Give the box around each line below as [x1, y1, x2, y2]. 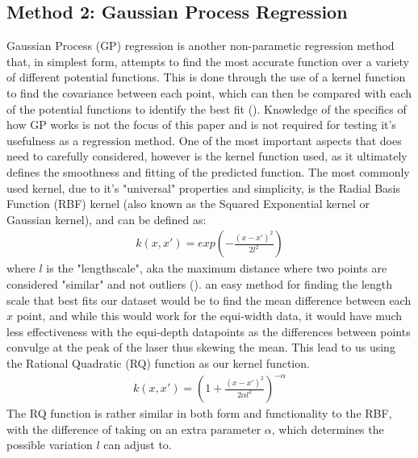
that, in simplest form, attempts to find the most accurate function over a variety [6, 52, 410, 69]
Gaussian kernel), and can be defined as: [6, 210, 207, 227]
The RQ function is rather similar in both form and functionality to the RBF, [6, 405, 392, 422]
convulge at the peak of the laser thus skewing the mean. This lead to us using [6, 339, 395, 356]
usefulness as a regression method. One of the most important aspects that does [6, 131, 402, 148]
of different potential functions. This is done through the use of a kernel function [6, 69, 406, 85]
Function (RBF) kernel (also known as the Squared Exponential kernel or [6, 195, 370, 212]
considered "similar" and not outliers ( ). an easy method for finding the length [6, 275, 393, 292]
